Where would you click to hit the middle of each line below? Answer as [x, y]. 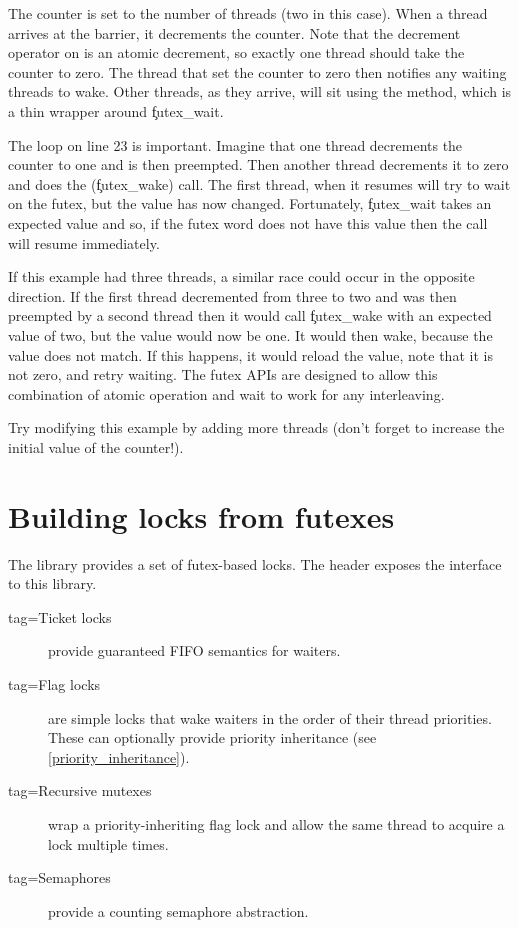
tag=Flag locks [54, 683]
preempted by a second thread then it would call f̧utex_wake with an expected [250, 315]
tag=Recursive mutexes [80, 790]
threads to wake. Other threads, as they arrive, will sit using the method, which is [260, 91]
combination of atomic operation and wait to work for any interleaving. [226, 393]
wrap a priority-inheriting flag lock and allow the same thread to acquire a [276, 823]
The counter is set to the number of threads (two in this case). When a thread [248, 13]
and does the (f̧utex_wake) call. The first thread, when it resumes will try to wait [259, 183]
